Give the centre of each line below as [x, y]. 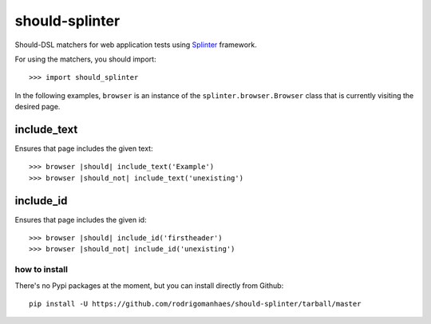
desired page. [38, 107]
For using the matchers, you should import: [85, 59]
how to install [41, 270]
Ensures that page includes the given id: [81, 219]
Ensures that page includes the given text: [84, 148]
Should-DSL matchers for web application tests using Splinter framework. [136, 45]
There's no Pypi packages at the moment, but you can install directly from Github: [149, 285]
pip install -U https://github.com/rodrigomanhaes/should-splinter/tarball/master [195, 304]
